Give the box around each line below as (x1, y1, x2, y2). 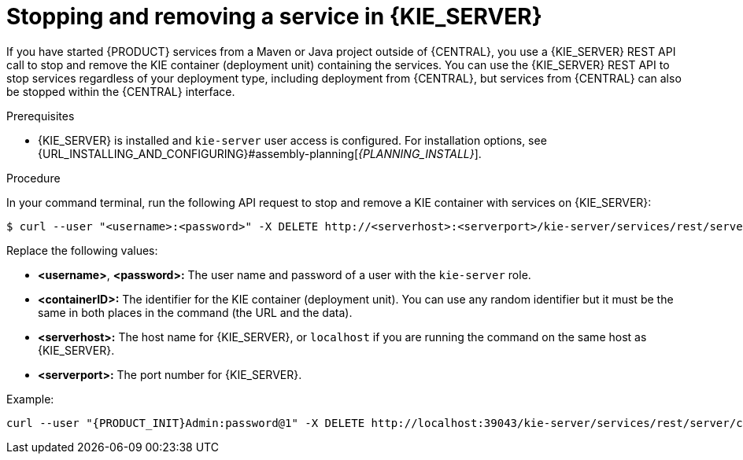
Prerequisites (6, 109, 75, 123)
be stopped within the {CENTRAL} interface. (6, 84, 235, 98)
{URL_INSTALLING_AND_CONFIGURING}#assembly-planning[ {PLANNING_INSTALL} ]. (38, 146, 482, 160)
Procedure (6, 171, 61, 185)
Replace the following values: (6, 243, 158, 257)
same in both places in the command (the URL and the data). (38, 305, 353, 319)
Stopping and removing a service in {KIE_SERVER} (6, 3, 542, 30)
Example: (6, 392, 54, 406)
